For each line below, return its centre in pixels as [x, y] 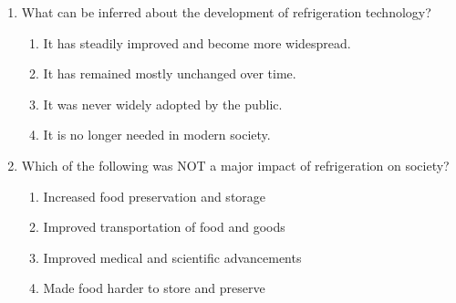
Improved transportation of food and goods [164, 227]
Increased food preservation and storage [155, 196]
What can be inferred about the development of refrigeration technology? [226, 12]
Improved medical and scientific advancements [172, 257]
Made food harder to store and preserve [154, 288]
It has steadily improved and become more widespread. [197, 42]
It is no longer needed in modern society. [157, 135]
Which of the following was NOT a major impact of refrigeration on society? [235, 165]
